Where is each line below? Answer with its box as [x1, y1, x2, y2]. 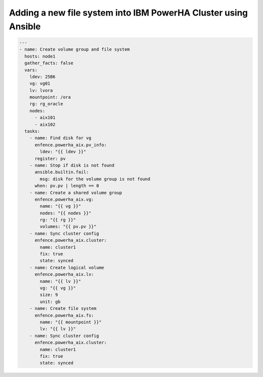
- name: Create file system [29, 306, 97, 311]
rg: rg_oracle [29, 101, 63, 107]
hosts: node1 [24, 54, 56, 59]
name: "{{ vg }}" [39, 204, 81, 209]
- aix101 [35, 115, 56, 120]
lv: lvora [29, 88, 53, 93]
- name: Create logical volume [29, 264, 104, 270]
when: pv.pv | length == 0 [35, 183, 99, 188]
